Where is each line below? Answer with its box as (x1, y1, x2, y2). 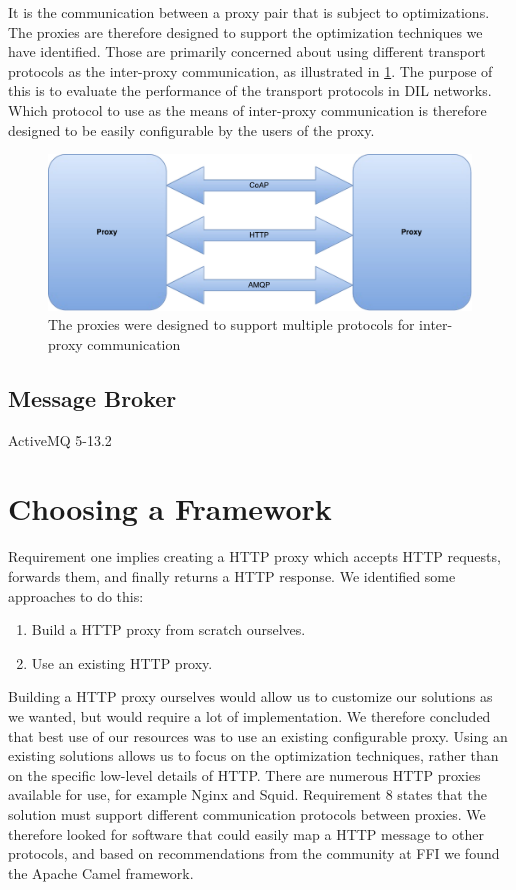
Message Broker (8, 382, 177, 413)
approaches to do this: (8, 585, 144, 606)
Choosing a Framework (8, 488, 332, 529)
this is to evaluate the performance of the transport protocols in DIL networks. (8, 80, 492, 101)
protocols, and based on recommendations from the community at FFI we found (8, 843, 500, 864)
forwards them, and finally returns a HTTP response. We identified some (8, 565, 456, 586)
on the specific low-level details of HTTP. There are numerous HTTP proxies (8, 764, 481, 785)
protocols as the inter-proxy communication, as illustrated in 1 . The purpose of (8, 60, 493, 81)
